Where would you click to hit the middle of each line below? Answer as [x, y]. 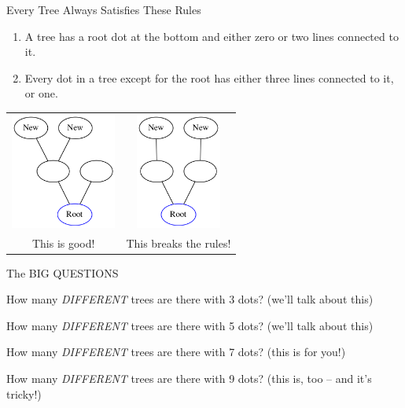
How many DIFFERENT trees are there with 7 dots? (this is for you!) [176, 352]
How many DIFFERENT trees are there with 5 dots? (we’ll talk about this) [190, 325]
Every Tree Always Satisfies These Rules [104, 9]
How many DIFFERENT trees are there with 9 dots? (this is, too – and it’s [189, 379]
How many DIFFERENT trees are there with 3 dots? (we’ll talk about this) [190, 299]
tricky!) [24, 393]
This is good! [63, 243]
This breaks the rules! [179, 243]
